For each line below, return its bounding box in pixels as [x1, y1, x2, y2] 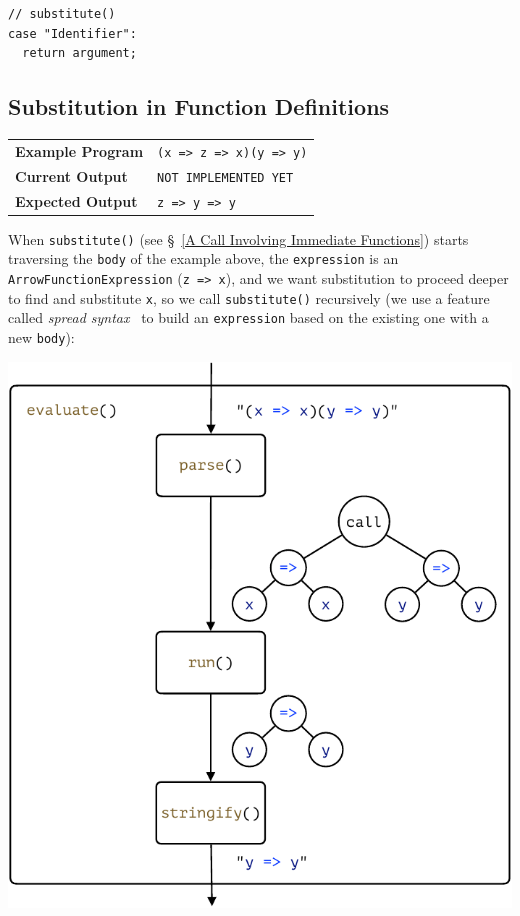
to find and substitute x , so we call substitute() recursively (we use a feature [8, 287, 490, 308]
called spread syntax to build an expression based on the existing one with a [8, 307, 489, 328]
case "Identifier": [8, 26, 137, 41]
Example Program [15, 140, 144, 161]
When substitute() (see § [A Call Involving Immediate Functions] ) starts [8, 228, 469, 249]
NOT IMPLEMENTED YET [157, 170, 294, 185]
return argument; [22, 46, 137, 61]
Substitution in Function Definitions [8, 91, 390, 122]
